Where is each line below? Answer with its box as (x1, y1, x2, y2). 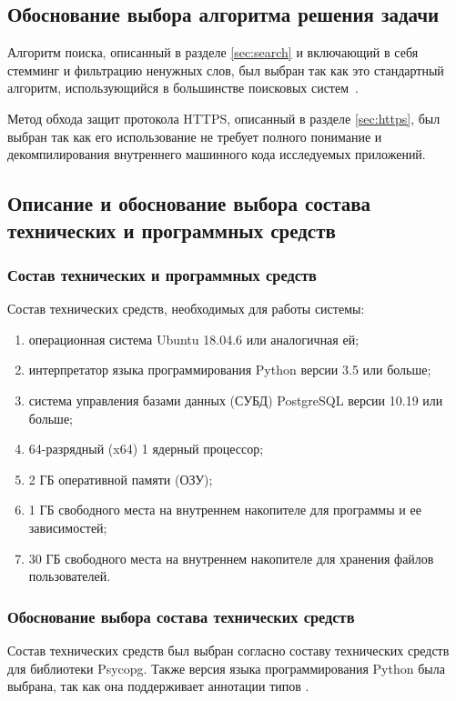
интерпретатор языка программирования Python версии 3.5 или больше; (28, 360, 431, 379)
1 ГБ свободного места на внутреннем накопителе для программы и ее (28, 500, 421, 519)
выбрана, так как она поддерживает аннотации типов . (7, 676, 309, 696)
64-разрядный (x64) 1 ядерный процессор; (28, 439, 264, 458)
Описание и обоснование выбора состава (7, 189, 371, 217)
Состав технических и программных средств (7, 263, 317, 285)
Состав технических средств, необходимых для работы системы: (7, 299, 365, 318)
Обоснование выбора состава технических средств (7, 605, 355, 627)
